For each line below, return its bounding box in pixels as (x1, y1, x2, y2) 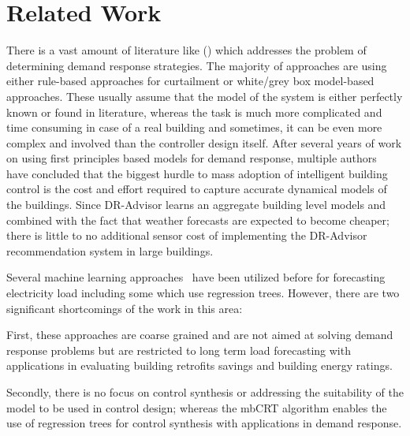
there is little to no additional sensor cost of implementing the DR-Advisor (6, 227, 367, 244)
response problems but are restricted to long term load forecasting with (6, 341, 351, 358)
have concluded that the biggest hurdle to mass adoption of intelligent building (6, 165, 388, 181)
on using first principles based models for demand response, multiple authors (6, 150, 377, 166)
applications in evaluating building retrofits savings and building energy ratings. (6, 357, 393, 374)
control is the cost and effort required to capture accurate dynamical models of (6, 181, 387, 197)
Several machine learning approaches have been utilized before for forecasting (6, 269, 386, 285)
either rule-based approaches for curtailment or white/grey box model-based (6, 73, 375, 89)
